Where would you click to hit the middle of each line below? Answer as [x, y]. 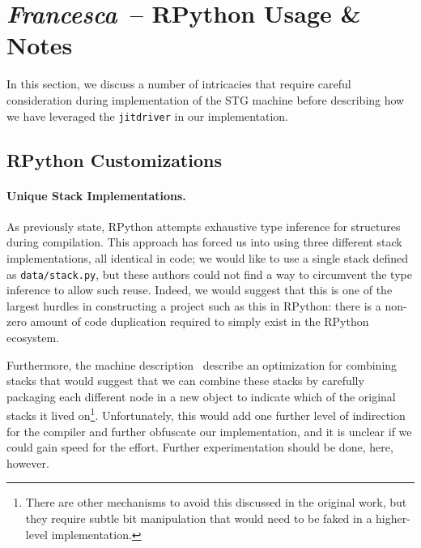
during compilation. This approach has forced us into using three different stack [204, 242]
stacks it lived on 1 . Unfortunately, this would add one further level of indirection [206, 414]
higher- [393, 518]
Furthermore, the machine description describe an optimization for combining [202, 364]
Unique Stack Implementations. [96, 195]
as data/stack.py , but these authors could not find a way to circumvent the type [209, 274]
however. [28, 462]
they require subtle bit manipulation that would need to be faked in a [199, 518]
